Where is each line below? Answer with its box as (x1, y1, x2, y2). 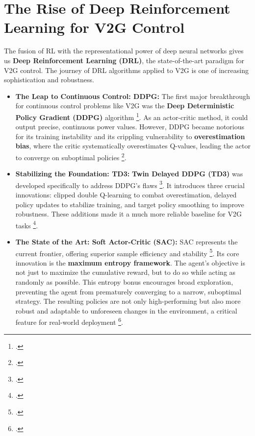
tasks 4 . (15, 218, 38, 230)
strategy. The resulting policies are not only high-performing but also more (15, 296, 241, 306)
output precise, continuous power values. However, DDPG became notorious (15, 121, 245, 132)
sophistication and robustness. (4, 74, 95, 85)
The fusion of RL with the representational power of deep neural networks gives (4, 46, 244, 56)
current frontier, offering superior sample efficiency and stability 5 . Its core (15, 246, 239, 258)
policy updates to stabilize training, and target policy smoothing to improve (15, 199, 244, 209)
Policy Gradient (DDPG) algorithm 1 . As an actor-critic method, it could (15, 110, 248, 122)
